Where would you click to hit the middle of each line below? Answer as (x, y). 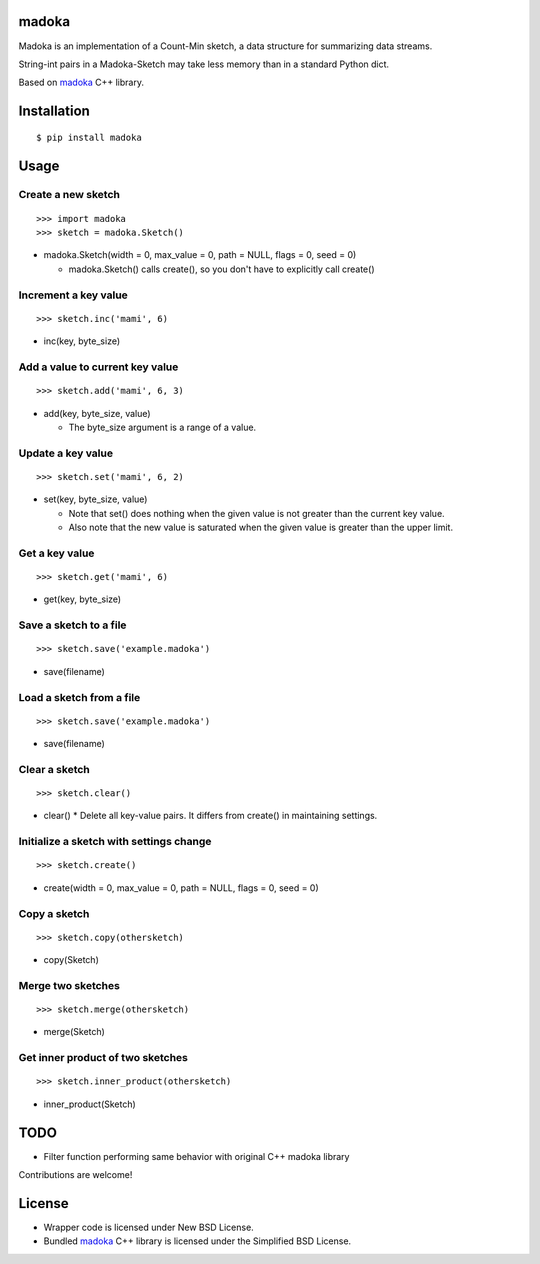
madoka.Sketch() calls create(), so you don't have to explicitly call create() (221, 269)
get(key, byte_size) (82, 599)
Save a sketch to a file (72, 625)
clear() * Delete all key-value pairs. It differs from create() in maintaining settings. (210, 816)
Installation (54, 111)
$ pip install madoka (89, 137)
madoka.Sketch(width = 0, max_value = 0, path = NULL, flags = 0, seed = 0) (200, 255)
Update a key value (66, 453)
